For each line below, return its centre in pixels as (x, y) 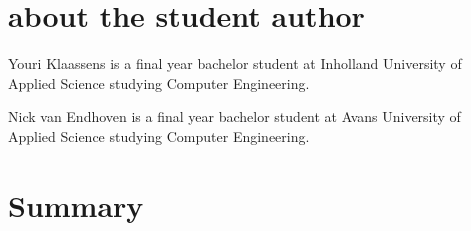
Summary (76, 204)
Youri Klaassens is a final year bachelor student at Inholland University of (235, 63)
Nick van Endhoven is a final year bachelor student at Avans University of (234, 116)
